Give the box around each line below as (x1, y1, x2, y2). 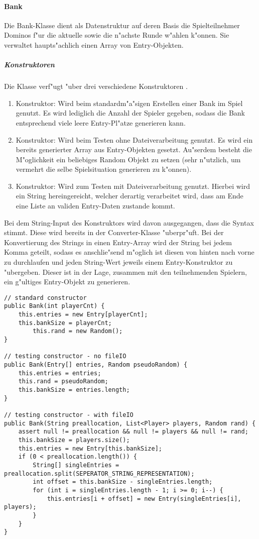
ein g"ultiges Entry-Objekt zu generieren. (4, 276, 131, 287)
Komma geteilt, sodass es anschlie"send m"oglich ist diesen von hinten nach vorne (4, 247, 254, 257)
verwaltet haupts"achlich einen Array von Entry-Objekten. (4, 39, 184, 50)
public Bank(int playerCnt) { (4, 302, 105, 310)
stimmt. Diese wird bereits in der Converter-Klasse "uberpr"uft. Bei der (4, 227, 224, 238)
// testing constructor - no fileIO (4, 353, 126, 360)
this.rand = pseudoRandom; (18, 378, 108, 385)
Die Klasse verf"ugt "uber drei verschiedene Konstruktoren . (4, 81, 188, 91)
